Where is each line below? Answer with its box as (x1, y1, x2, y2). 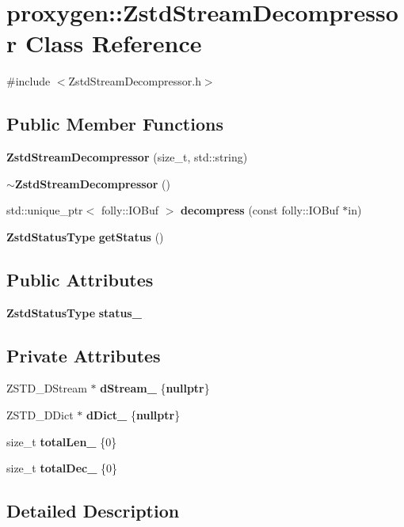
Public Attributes (6, 267, 154, 291)
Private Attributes (6, 343, 161, 367)
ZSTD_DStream (6, 380, 87, 396)
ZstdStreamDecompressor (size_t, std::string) (6, 149, 248, 165)
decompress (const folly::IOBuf (181, 202, 339, 218)
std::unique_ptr (6, 202, 83, 218)
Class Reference (25, 27, 202, 59)
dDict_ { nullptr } (86, 407, 181, 423)
